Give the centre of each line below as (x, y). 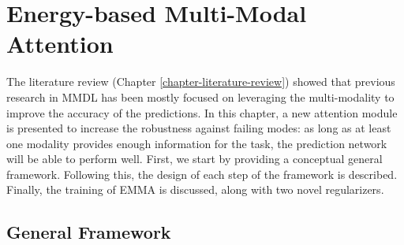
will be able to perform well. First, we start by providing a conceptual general (195, 159)
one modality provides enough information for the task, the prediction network (197, 143)
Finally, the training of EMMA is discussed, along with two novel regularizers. (195, 189)
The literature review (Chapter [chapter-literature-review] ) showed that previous (201, 82)
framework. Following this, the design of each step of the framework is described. (202, 174)
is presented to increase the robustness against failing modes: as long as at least (199, 128)
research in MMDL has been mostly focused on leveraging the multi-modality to (200, 97)
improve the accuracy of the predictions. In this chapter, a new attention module (202, 112)
